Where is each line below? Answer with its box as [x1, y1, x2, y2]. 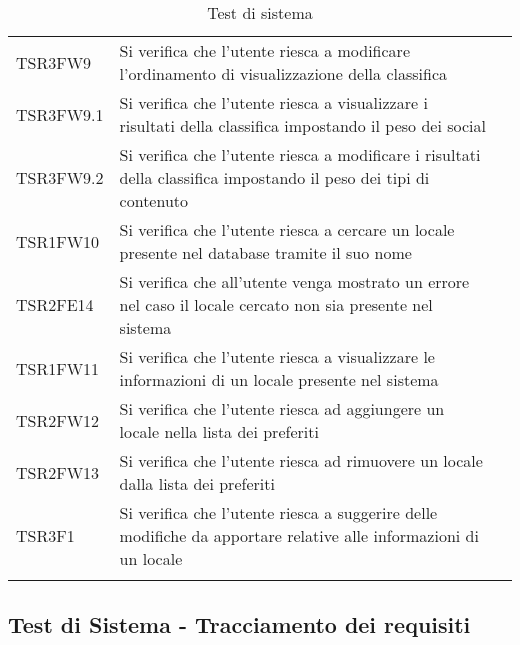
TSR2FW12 [16, 408, 100, 432]
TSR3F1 [16, 524, 75, 547]
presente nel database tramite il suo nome [119, 241, 412, 264]
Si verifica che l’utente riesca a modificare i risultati [119, 143, 481, 166]
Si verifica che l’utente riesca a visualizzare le [119, 345, 435, 368]
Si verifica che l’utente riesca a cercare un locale [119, 218, 455, 241]
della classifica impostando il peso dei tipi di [119, 166, 430, 189]
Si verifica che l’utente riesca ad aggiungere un [119, 397, 445, 420]
